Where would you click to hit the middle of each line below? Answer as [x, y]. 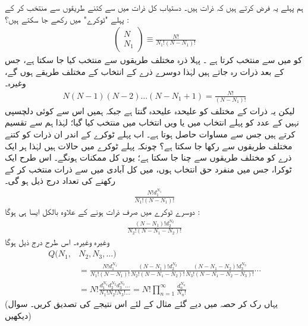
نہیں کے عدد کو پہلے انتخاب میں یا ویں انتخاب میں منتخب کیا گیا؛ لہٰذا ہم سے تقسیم [152, 122]
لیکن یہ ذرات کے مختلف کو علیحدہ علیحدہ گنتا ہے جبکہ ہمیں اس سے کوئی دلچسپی [150, 110]
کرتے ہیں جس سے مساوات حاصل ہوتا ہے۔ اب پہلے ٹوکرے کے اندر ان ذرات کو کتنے [150, 134]
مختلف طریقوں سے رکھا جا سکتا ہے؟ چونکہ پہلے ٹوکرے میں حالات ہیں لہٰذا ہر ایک [149, 145]
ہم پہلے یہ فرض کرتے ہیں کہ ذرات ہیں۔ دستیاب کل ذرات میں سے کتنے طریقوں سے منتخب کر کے [154, 7]
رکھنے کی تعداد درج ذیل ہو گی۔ [60, 181]
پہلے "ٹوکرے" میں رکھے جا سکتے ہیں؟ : [67, 19]
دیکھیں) [18, 315]
